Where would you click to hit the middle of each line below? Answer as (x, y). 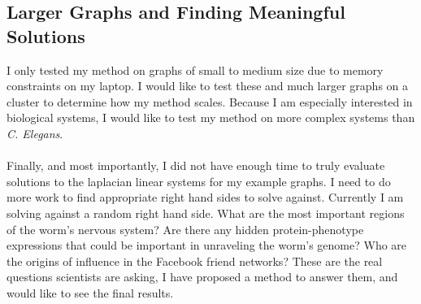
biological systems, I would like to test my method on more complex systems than (211, 117)
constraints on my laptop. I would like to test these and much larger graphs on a (208, 86)
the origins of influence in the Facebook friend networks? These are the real (195, 261)
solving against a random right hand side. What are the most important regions (206, 213)
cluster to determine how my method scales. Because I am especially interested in (210, 101)
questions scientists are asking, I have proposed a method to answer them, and (202, 277)
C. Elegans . (35, 133)
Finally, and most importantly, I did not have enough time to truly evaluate (196, 165)
